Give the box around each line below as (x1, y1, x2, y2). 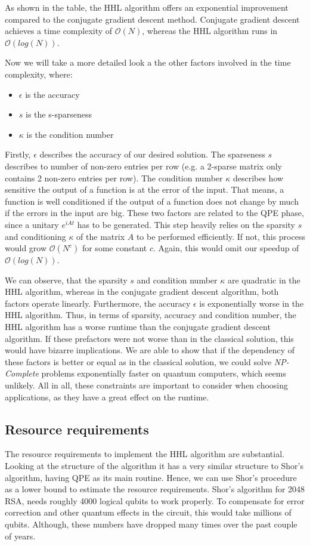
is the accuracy (25, 88, 80, 100)
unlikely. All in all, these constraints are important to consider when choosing (5, 379, 289, 391)
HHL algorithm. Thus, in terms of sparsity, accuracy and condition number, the (5, 309, 296, 321)
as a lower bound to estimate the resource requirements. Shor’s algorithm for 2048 (5, 483, 305, 495)
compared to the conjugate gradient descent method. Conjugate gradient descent (5, 13, 300, 25)
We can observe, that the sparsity (5, 273, 128, 286)
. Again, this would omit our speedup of (153, 242, 299, 254)
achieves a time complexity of (5, 24, 113, 37)
